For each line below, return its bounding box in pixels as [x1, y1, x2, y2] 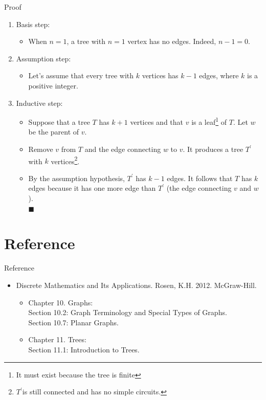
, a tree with [66, 36, 105, 47]
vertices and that [130, 116, 184, 127]
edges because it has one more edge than [28, 183, 156, 193]
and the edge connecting [84, 144, 161, 154]
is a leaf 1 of [191, 115, 227, 127]
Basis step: [16, 18, 50, 29]
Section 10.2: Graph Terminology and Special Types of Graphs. [28, 307, 227, 318]
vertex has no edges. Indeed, [127, 36, 216, 47]
